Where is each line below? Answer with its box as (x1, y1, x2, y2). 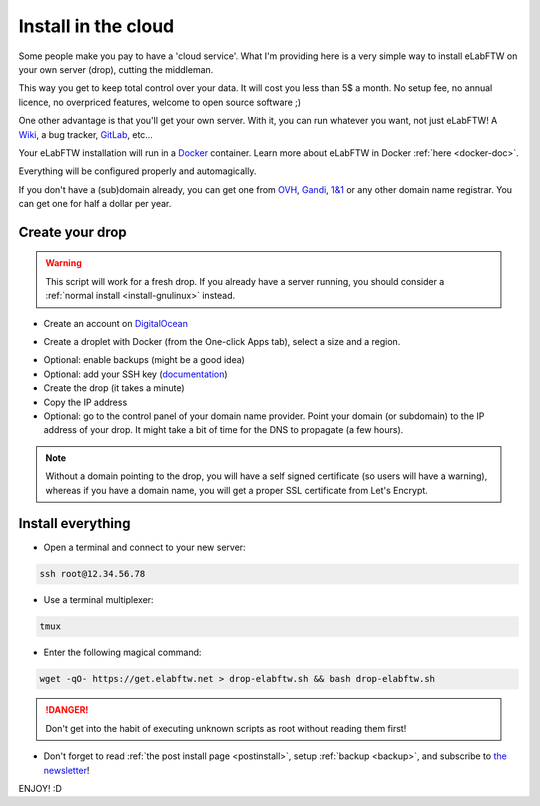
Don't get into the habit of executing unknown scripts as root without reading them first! (45, 722, 407, 734)
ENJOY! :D (18, 782, 62, 794)
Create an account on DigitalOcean (43, 317, 189, 329)
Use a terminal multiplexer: (43, 594, 154, 606)
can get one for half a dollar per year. (18, 198, 172, 210)
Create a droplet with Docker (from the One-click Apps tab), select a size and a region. (43, 336, 401, 348)
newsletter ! (43, 764, 90, 776)
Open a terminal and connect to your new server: (43, 541, 246, 554)
